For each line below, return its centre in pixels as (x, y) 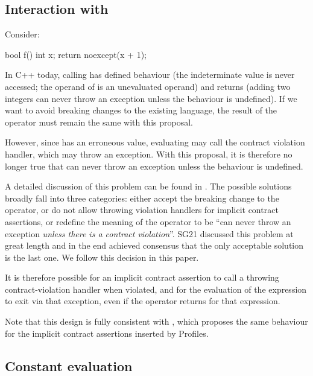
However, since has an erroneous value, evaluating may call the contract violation (155, 142)
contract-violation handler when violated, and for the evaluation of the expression (156, 289)
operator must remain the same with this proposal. (99, 122)
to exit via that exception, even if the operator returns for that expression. (143, 301)
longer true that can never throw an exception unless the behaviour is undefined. (154, 166)
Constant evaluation (69, 365)
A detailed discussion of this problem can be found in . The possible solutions (148, 186)
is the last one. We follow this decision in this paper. (102, 257)
